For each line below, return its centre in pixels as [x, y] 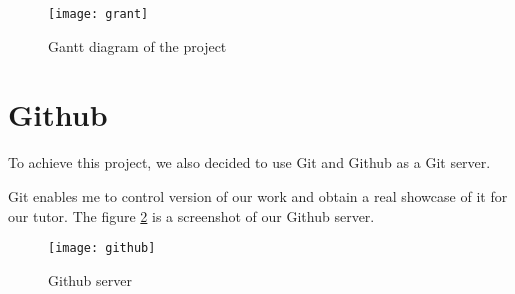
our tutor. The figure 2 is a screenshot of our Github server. [191, 215]
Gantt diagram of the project [137, 45]
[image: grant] [98, 14]
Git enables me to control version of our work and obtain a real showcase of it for [258, 195]
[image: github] [102, 248]
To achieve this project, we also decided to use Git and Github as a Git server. [249, 162]
